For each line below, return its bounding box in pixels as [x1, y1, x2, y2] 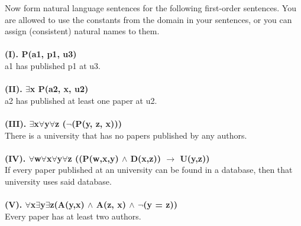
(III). [5, 117, 27, 129]
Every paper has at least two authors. [5, 209, 141, 222]
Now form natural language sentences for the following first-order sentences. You [5, 2, 296, 14]
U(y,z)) [180, 152, 210, 164]
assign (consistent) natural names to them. [5, 25, 160, 37]
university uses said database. [5, 175, 112, 187]
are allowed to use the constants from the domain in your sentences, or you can [5, 13, 292, 25]
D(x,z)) [130, 152, 161, 164]
